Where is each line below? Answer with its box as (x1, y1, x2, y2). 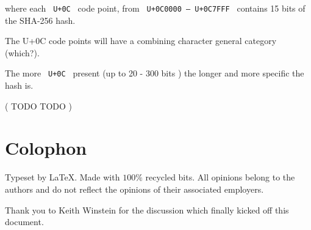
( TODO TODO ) (5, 99, 73, 112)
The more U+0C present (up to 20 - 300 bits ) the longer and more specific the (5, 67, 304, 80)
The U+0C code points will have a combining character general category (5, 34, 277, 47)
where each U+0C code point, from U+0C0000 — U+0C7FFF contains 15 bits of (5, 2, 306, 14)
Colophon (5, 135, 87, 160)
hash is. (5, 79, 34, 92)
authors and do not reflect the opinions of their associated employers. (5, 183, 264, 195)
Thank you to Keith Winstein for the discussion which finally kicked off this (5, 203, 289, 216)
